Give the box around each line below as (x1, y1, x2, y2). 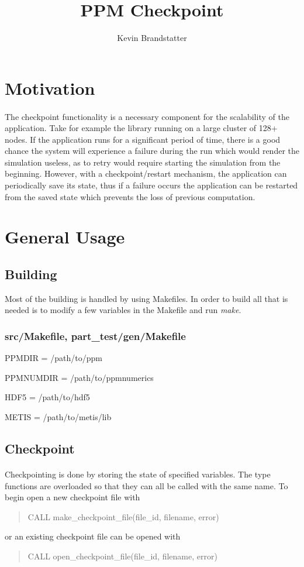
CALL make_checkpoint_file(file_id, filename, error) (27, 510, 219, 523)
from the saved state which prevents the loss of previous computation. (5, 190, 255, 202)
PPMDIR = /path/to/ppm (5, 352, 102, 364)
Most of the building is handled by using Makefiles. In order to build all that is (5, 292, 288, 304)
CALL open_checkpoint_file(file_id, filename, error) (27, 549, 217, 562)
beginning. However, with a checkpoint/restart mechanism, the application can (5, 167, 287, 180)
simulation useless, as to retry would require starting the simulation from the (5, 156, 281, 168)
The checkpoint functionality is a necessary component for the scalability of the (5, 110, 289, 122)
